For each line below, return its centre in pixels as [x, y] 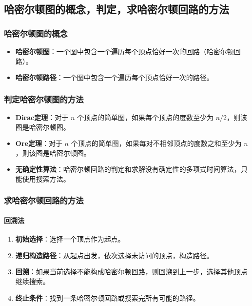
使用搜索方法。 [46, 178]
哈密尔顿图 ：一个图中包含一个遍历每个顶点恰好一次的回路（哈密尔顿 [125, 51]
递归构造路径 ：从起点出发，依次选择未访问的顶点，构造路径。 [114, 255]
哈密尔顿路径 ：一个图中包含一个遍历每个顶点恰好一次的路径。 [114, 77]
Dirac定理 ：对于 [42, 117]
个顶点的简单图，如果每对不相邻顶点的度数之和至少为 [156, 143]
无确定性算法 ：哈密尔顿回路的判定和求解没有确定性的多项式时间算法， [128, 169]
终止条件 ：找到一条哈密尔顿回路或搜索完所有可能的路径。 [107, 297]
